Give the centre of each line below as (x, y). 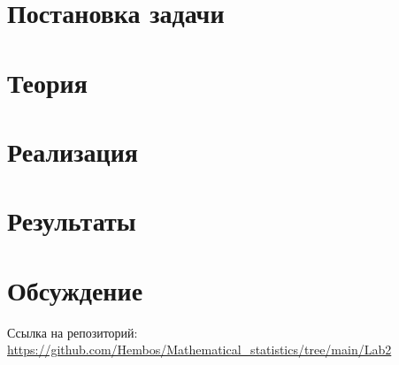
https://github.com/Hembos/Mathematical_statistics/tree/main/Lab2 (199, 350)
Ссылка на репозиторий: (73, 332)
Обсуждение (75, 289)
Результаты (72, 221)
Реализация (73, 151)
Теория (47, 82)
